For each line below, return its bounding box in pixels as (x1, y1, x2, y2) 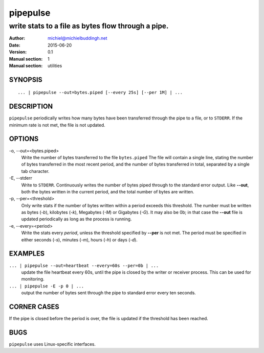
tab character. (21, 168, 50, 174)
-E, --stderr (9, 175, 33, 181)
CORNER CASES (9, 303, 60, 311)
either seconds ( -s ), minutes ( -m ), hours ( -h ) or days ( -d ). (21, 236, 138, 242)
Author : (9, 35, 25, 41)
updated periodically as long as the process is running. (21, 216, 132, 222)
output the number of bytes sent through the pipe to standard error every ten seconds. (21, 290, 196, 296)
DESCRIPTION (9, 102, 53, 111)
